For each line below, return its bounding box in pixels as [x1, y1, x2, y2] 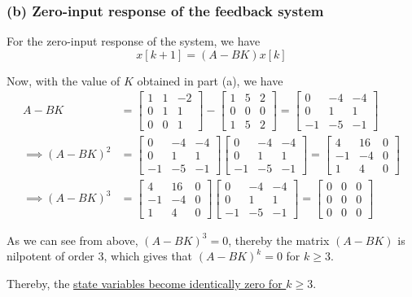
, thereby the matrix [228, 231, 330, 248]
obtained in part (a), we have [137, 72, 283, 89]
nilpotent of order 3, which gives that [7, 247, 193, 264]
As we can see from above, [7, 231, 138, 248]
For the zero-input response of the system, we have [7, 33, 261, 50]
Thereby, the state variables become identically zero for [7, 274, 283, 291]
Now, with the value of [7, 72, 121, 89]
